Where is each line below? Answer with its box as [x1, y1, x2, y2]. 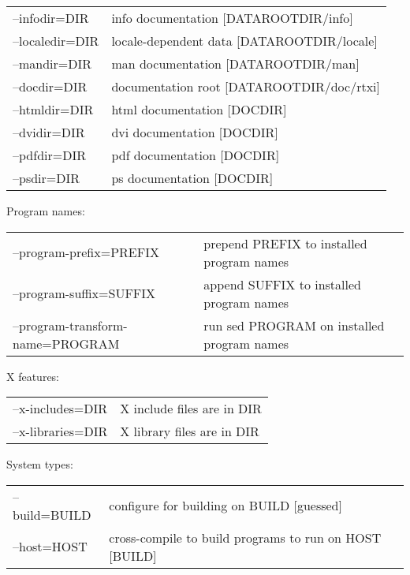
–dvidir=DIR [13, 123, 85, 141]
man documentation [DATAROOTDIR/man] [111, 54, 360, 73]
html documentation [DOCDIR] [111, 100, 287, 118]
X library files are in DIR [120, 422, 259, 441]
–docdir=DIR [13, 77, 88, 95]
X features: [6, 368, 60, 384]
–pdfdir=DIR [13, 146, 86, 164]
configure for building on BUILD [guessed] [109, 496, 342, 515]
